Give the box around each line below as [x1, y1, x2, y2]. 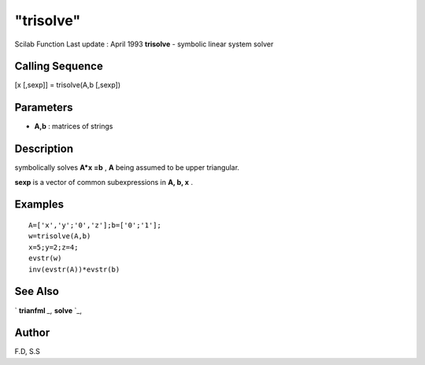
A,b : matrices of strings [34, 122, 113, 131]
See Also [14, 285, 59, 298]
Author [14, 326, 50, 340]
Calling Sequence [14, 60, 104, 73]
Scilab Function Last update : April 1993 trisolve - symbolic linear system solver [14, 39, 274, 49]
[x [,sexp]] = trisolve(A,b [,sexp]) [14, 80, 121, 90]
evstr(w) [28, 254, 62, 263]
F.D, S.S [14, 347, 41, 356]
